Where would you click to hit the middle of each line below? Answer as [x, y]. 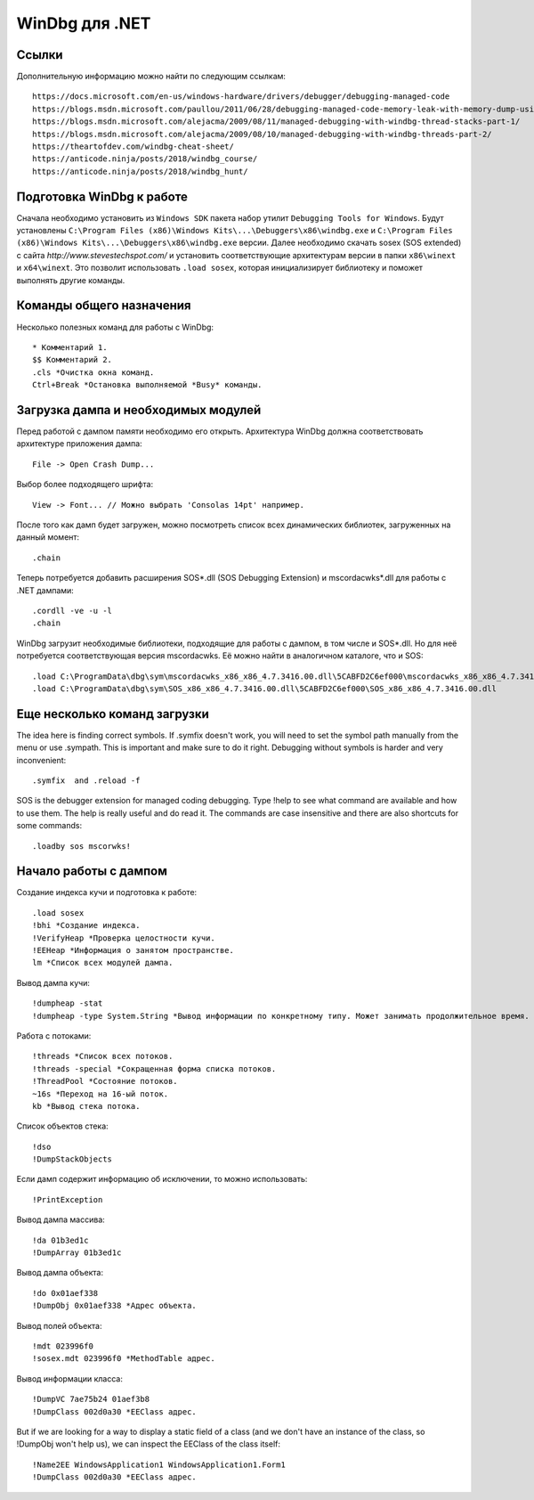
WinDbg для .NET [84, 23]
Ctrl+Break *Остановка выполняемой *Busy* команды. [147, 385]
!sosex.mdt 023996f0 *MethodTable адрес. [124, 1359]
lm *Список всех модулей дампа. [103, 963]
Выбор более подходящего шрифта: [85, 485]
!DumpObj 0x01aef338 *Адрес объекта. [115, 1306]
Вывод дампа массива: [61, 1219]
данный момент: [48, 537]
